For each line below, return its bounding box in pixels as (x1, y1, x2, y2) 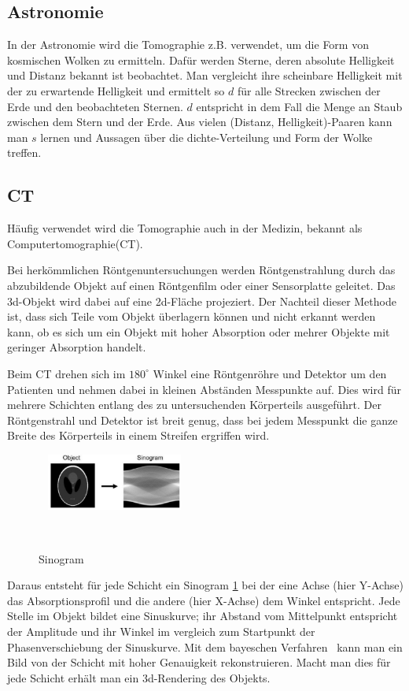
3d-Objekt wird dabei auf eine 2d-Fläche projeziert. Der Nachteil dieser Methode (7, 292, 396, 309)
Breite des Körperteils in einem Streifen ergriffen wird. (7, 427, 270, 444)
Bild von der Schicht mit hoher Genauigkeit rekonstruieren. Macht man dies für (7, 654, 391, 671)
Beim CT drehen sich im (7, 365, 126, 381)
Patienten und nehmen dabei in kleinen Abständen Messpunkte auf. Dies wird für (7, 381, 401, 397)
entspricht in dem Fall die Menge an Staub (196, 98, 403, 114)
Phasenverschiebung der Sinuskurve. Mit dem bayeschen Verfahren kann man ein (7, 638, 403, 655)
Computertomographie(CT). (7, 235, 143, 251)
